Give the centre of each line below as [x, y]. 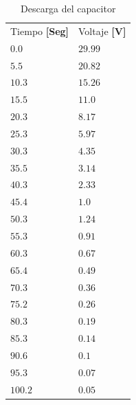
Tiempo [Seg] [40, 31]
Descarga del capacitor [68, 8]
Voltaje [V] [102, 31]
